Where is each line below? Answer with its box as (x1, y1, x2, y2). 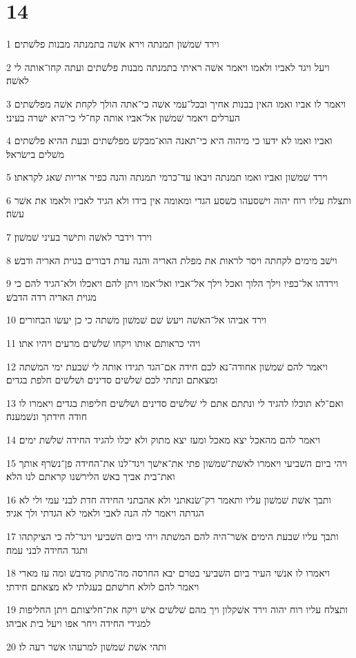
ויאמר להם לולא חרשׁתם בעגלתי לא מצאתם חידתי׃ (6, 579, 199, 593)
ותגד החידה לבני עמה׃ (6, 542, 88, 557)
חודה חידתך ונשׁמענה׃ (6, 409, 87, 423)
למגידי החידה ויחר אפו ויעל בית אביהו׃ (6, 615, 151, 630)
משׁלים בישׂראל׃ (6, 146, 64, 161)
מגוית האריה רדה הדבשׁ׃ (6, 289, 97, 303)
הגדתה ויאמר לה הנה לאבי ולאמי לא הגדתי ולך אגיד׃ (6, 506, 204, 520)
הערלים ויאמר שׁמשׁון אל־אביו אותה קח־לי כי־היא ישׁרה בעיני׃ (6, 110, 240, 124)
